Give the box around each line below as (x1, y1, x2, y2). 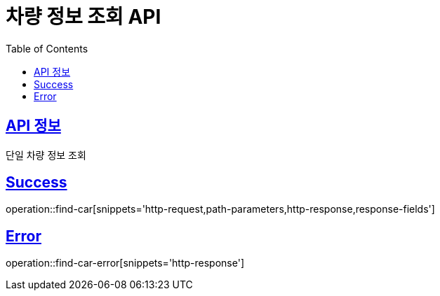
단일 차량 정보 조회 (6, 148, 86, 161)
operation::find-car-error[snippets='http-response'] (6, 257, 245, 269)
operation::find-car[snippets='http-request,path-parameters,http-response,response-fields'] (6, 203, 435, 216)
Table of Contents (6, 42, 88, 55)
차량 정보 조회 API (6, 5, 161, 29)
